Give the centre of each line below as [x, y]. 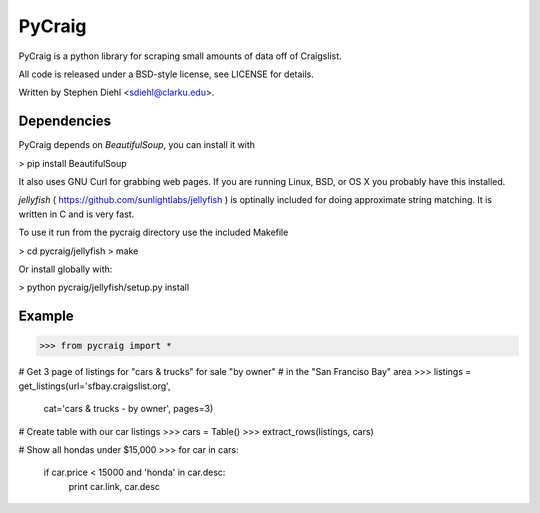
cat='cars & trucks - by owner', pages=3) [128, 409]
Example [46, 316]
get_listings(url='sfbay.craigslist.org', [94, 386]
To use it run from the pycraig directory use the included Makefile [153, 232]
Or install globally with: [65, 269]
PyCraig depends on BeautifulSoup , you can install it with [136, 145]
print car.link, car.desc [114, 486]
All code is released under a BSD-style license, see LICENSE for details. [166, 74]
